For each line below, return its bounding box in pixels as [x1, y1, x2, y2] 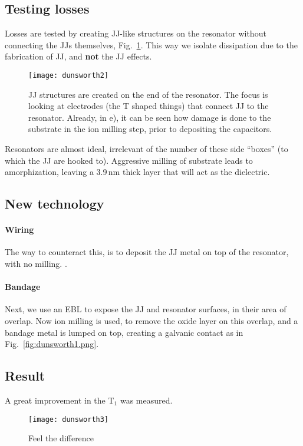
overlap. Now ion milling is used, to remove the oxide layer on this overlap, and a [5, 314, 298, 326]
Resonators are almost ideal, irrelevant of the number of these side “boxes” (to [5, 143, 288, 155]
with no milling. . [5, 257, 67, 269]
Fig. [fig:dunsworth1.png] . [5, 338, 99, 350]
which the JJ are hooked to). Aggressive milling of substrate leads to [5, 154, 253, 166]
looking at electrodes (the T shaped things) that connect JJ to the [28, 100, 269, 112]
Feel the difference [28, 432, 94, 444]
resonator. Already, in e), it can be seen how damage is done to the [28, 111, 271, 123]
